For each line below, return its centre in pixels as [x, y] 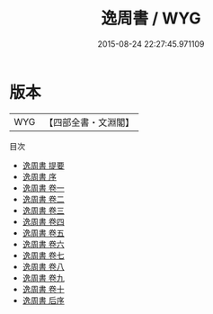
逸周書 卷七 [43, 255]
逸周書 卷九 [43, 278]
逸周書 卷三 [43, 210]
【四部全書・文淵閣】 [89, 122]
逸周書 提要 [43, 165]
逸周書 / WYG [151, 18]
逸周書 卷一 [43, 188]
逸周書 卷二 [43, 199]
